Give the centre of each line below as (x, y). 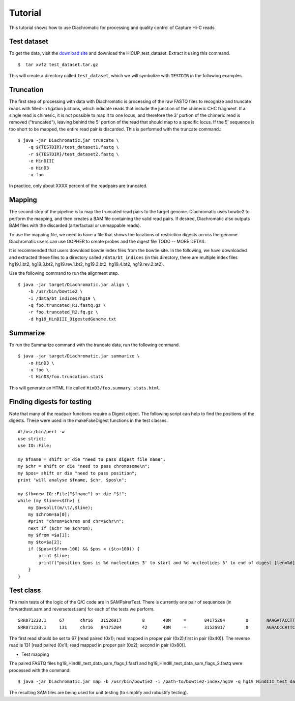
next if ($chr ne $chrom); (60, 528)
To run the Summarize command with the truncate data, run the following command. (95, 345)
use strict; (32, 439)
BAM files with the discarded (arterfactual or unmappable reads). (75, 225)
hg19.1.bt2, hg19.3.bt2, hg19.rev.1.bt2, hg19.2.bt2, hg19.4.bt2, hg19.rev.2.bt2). (87, 264)
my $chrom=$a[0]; (49, 515)
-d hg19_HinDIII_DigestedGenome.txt (72, 319)
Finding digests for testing (50, 402)
